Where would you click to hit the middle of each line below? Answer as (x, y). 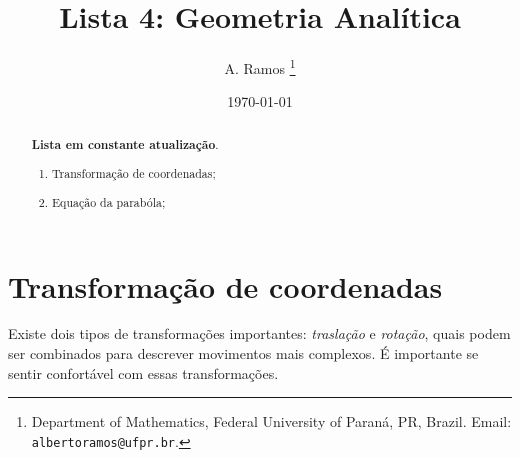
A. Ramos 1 (260, 66)
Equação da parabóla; (109, 201)
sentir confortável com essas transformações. (143, 372)
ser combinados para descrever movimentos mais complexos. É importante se (243, 353)
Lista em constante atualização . (125, 144)
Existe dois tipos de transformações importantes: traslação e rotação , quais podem (259, 333)
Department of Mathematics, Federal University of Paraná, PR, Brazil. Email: (271, 421)
